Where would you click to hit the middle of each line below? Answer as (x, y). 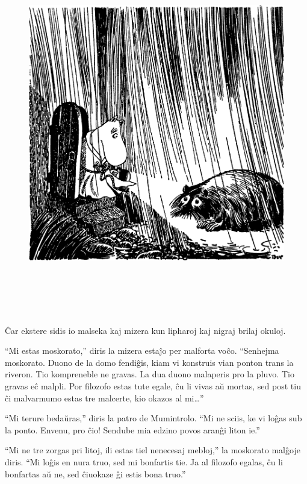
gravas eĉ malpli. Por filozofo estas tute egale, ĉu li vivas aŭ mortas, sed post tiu (153, 385)
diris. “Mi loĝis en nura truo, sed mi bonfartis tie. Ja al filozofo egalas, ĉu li (144, 461)
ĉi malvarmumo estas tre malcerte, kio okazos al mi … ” (104, 398)
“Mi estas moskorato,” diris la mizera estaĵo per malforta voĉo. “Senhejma (142, 350)
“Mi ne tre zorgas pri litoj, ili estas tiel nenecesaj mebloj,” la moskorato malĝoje (153, 450)
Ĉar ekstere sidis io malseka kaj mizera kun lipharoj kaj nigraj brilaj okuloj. (145, 330)
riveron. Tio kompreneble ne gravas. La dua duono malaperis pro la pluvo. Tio (150, 374)
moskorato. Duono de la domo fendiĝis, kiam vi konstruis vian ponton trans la (149, 362)
